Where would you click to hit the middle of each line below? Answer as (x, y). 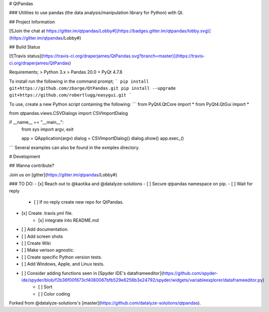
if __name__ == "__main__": (37, 122)
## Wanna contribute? (32, 165)
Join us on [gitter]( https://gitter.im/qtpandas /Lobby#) (63, 175)
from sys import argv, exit (48, 129)
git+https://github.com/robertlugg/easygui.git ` (70, 95)
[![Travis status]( (26, 56)
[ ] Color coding (54, 294)
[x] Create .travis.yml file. (47, 213)
